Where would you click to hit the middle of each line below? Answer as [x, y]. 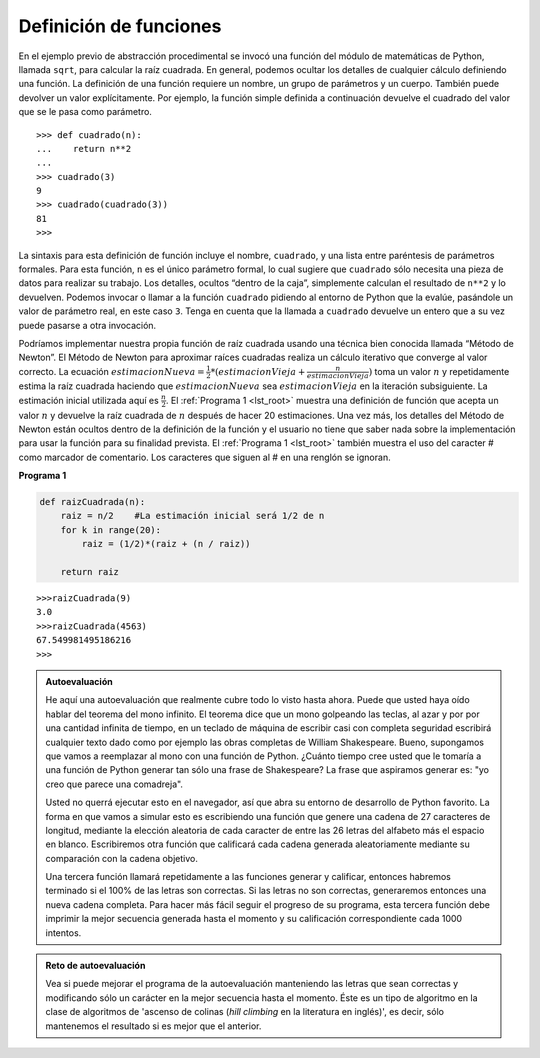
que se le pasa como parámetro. [85, 112]
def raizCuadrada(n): [92, 502]
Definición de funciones [120, 26]
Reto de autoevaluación [95, 966]
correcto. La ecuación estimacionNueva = [111, 371]
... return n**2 [84, 148]
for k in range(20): [111, 529]
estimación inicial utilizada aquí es [88, 400]
